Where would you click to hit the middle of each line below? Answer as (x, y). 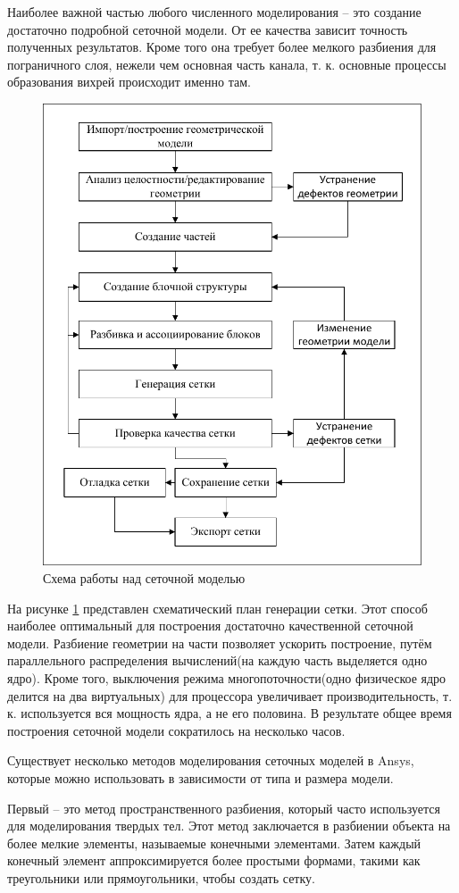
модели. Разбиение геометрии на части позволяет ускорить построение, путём (220, 643)
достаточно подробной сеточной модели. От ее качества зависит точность (208, 29)
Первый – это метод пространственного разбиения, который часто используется (224, 808)
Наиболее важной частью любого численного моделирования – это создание (214, 12)
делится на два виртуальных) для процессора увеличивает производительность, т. (230, 695)
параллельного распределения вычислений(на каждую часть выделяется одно (217, 660)
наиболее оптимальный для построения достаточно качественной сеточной (210, 626)
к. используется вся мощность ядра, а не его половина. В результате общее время (229, 713)
